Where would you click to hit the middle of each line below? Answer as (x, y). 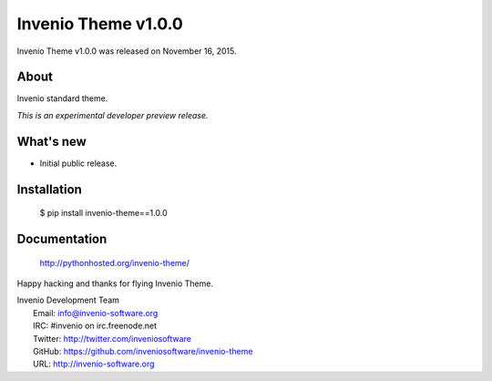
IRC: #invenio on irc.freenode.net (95, 326)
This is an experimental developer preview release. (113, 115)
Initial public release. (78, 163)
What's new (51, 141)
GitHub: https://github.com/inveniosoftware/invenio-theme (143, 351)
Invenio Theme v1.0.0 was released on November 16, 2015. (127, 51)
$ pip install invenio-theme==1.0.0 (103, 213)
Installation (49, 189)
